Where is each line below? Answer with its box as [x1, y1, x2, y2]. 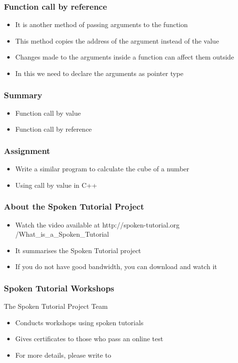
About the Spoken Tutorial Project [4, 200, 144, 212]
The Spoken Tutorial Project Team [4, 301, 108, 311]
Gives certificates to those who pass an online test [15, 333, 164, 344]
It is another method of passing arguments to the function [15, 19, 188, 30]
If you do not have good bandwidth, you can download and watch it [15, 261, 217, 272]
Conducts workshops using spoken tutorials [15, 317, 144, 327]
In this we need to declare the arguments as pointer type [15, 68, 183, 78]
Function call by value [15, 107, 81, 118]
